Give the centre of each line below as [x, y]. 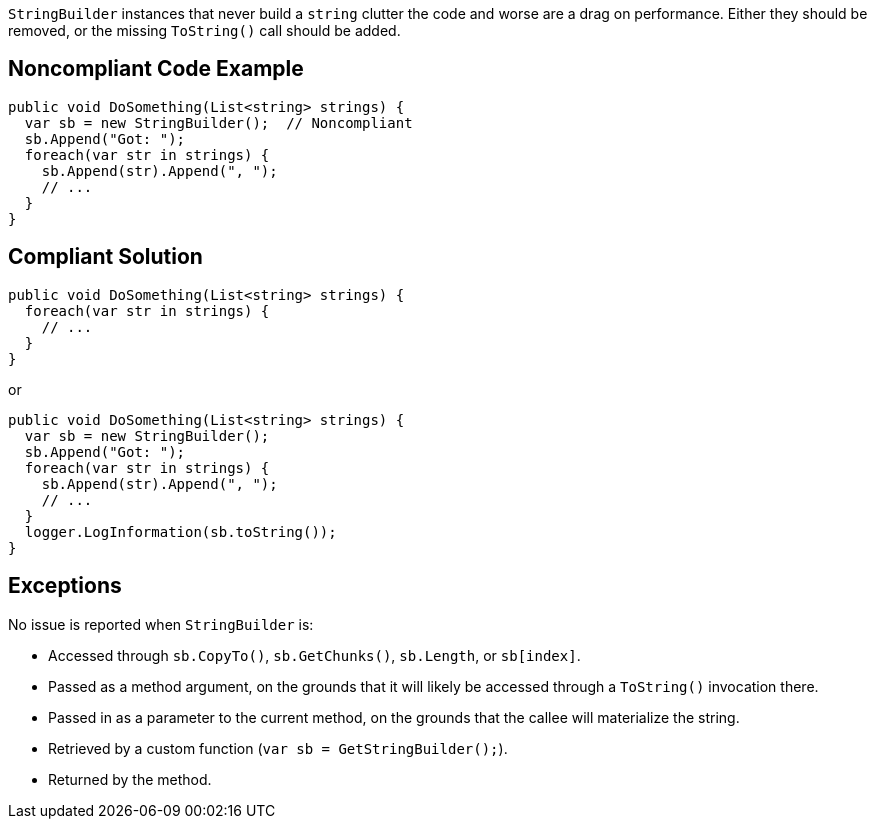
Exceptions [65, 586]
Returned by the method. [130, 779]
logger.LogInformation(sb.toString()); [180, 531]
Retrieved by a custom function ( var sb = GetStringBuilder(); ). [278, 748]
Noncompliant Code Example [156, 69]
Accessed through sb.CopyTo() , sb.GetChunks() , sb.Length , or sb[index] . [314, 655]
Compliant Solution [105, 257]
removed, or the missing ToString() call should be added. [204, 30]
